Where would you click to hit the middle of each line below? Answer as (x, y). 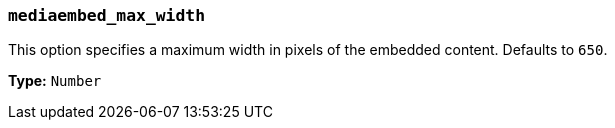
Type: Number (55, 81)
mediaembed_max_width (106, 15)
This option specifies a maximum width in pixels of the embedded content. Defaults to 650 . (308, 50)
